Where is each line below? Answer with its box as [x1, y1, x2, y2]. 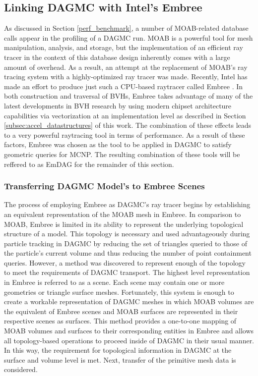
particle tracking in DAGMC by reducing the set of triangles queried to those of [4, 238, 247, 248]
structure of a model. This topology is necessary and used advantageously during [4, 228, 250, 239]
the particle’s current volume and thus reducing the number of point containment [4, 248, 252, 258]
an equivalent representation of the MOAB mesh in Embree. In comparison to [4, 209, 241, 219]
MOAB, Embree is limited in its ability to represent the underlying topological [4, 218, 244, 229]
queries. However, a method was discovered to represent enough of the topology [4, 257, 246, 268]
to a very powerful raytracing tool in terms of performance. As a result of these [4, 129, 245, 140]
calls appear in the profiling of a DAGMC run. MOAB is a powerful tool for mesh [4, 32, 253, 43]
